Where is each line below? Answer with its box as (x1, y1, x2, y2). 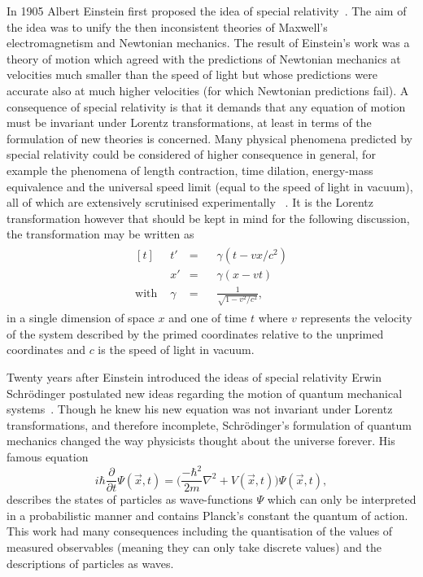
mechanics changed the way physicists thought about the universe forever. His (7, 432, 395, 449)
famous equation (7, 448, 89, 465)
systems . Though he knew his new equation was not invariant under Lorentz (7, 400, 393, 417)
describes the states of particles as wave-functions (7, 491, 253, 508)
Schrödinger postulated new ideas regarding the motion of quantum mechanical (7, 384, 403, 401)
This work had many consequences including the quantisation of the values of (7, 522, 393, 540)
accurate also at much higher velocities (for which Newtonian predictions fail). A (7, 81, 409, 98)
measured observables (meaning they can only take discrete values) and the (7, 538, 382, 555)
